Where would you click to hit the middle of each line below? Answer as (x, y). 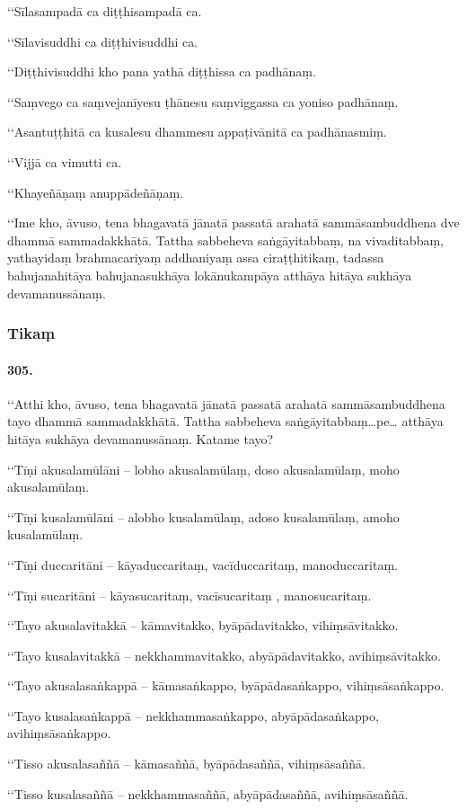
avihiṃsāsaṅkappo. (59, 733)
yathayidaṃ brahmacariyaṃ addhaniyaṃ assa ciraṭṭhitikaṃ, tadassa (196, 258)
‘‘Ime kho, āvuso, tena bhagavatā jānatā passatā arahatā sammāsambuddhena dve (233, 222)
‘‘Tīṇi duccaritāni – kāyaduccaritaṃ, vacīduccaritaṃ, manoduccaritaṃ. (203, 564)
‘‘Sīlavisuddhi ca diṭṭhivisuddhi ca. (103, 41)
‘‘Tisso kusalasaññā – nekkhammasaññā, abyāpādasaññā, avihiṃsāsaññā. (208, 793)
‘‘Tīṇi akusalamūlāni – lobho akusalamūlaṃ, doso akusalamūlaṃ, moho (203, 469)
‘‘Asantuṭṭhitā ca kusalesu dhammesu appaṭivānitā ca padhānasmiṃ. (197, 132)
